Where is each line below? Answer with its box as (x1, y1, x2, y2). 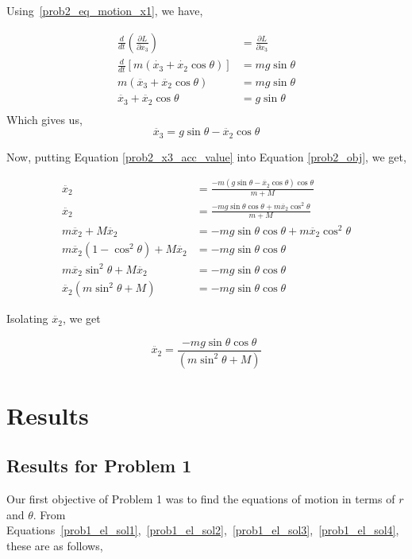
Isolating (6, 310, 48, 327)
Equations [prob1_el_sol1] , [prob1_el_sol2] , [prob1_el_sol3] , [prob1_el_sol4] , (6, 522, 399, 538)
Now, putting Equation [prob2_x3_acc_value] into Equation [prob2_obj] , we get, (6, 148, 406, 165)
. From (33, 506, 66, 522)
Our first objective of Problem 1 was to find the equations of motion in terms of (6, 491, 395, 507)
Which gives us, (6, 111, 83, 127)
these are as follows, (6, 537, 103, 553)
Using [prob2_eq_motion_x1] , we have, (6, 2, 203, 18)
